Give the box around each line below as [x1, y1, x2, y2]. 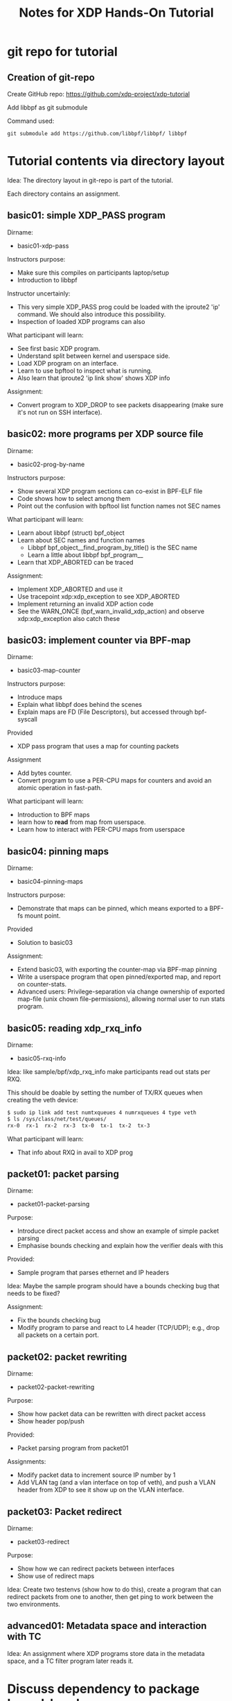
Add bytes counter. [17, 769, 72, 778]
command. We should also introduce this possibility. [17, 310, 166, 318]
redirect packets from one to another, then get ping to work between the [7, 1593, 214, 1601]
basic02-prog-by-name [17, 460, 85, 468]
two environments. [7, 1600, 61, 1609]
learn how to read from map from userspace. [17, 818, 146, 826]
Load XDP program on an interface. [17, 359, 119, 367]
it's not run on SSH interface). [17, 408, 102, 416]
